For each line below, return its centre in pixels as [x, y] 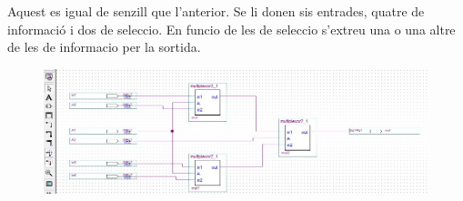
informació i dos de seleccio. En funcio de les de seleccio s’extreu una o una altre [231, 29]
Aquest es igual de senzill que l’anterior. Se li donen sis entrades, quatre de [216, 11]
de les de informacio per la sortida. [104, 47]
